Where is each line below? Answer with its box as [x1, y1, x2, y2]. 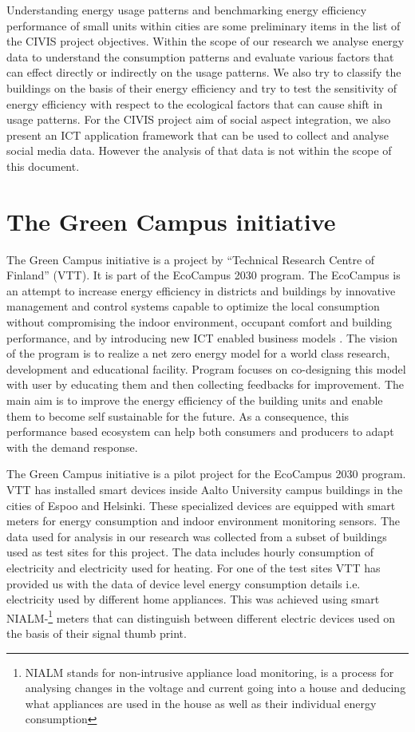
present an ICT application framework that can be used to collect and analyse [6, 126, 389, 143]
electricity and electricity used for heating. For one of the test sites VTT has [6, 559, 381, 576]
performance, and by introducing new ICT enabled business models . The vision [6, 329, 398, 346]
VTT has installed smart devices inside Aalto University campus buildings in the [6, 481, 403, 497]
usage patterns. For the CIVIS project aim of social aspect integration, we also [6, 111, 391, 128]
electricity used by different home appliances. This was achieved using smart [6, 591, 380, 607]
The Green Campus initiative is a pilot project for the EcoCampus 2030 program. [6, 465, 406, 482]
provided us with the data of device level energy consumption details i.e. [6, 575, 361, 592]
